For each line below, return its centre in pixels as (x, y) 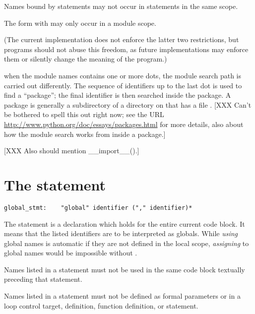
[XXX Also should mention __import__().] (72, 151)
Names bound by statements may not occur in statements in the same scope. (121, 6)
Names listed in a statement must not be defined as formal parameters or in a (122, 296)
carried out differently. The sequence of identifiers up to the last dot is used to (123, 85)
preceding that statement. (43, 279)
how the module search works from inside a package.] (85, 134)
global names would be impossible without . (71, 253)
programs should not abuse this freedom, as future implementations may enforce (126, 49)
